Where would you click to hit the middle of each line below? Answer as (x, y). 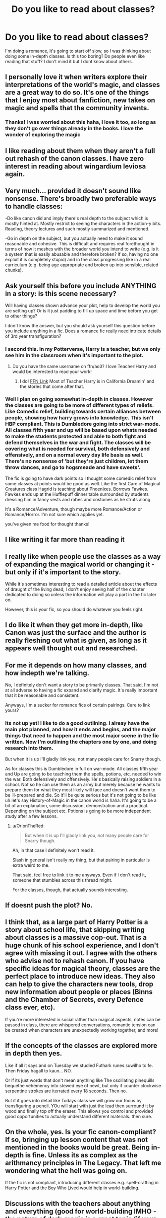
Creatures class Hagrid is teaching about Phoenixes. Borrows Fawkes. (77, 489)
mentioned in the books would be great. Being (78, 1147)
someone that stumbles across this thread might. (62, 880)
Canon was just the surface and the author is (76, 633)
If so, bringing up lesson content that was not (77, 1139)
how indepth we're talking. (47, 673)
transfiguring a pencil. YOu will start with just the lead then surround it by (80, 1106)
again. (15, 174)
